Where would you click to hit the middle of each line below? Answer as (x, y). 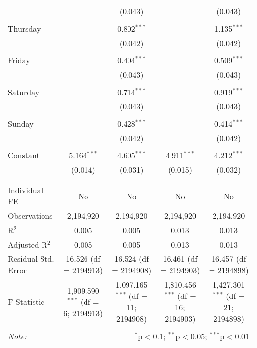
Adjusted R (28, 244)
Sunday (21, 124)
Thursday (24, 28)
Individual (26, 190)
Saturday (24, 92)
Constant (24, 155)
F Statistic (26, 301)
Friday (19, 60)
